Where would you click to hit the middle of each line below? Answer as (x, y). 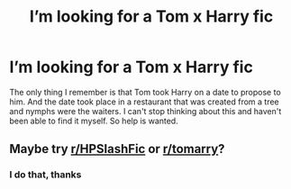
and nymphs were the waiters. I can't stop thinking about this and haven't (145, 111)
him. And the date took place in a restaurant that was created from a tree (144, 102)
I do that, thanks (45, 175)
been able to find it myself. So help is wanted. (94, 121)
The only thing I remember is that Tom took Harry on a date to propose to (145, 92)
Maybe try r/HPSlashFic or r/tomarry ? (117, 149)
